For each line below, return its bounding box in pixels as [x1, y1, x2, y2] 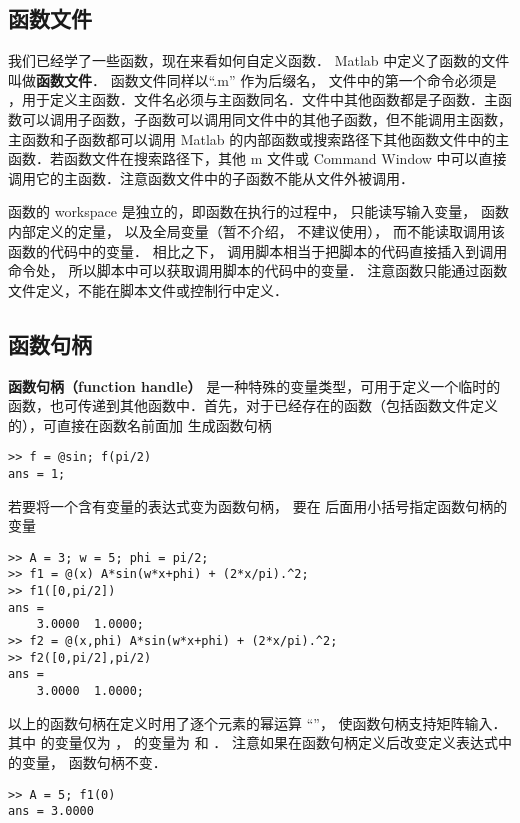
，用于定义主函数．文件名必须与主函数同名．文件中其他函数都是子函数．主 [8, 89, 498, 110]
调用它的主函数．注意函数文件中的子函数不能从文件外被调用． [8, 167, 414, 188]
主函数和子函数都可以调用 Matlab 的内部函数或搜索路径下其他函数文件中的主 [8, 128, 510, 149]
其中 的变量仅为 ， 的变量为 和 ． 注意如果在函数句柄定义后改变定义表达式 [8, 732, 498, 753]
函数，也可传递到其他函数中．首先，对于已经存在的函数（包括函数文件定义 [8, 395, 498, 416]
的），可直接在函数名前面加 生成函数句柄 [8, 414, 272, 435]
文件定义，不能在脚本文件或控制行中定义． [8, 279, 288, 300]
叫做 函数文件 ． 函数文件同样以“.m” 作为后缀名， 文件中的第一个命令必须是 [8, 69, 497, 90]
